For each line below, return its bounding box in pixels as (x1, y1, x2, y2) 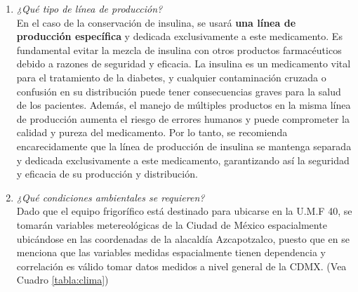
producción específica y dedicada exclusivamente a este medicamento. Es (16, 29, 343, 44)
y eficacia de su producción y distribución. (16, 166, 198, 181)
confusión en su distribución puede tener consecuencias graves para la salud (16, 84, 341, 98)
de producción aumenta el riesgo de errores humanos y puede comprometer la (16, 111, 350, 126)
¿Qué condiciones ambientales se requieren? (16, 190, 205, 204)
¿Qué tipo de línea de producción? (16, 1, 163, 15)
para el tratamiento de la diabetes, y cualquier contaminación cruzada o (16, 69, 326, 84)
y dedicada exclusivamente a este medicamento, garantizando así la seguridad (16, 152, 350, 167)
